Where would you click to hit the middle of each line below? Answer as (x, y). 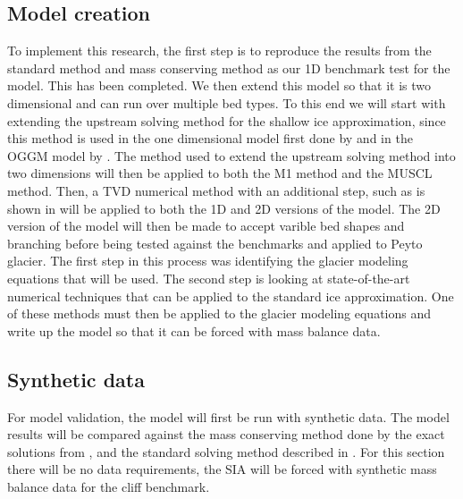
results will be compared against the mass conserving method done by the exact (226, 434)
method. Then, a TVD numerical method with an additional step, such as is (216, 190)
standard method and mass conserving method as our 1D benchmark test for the (229, 68)
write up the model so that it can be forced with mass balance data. (194, 330)
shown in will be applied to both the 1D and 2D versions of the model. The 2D (224, 208)
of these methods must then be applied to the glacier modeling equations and (219, 313)
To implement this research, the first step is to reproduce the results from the (219, 51)
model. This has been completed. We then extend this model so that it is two (219, 85)
